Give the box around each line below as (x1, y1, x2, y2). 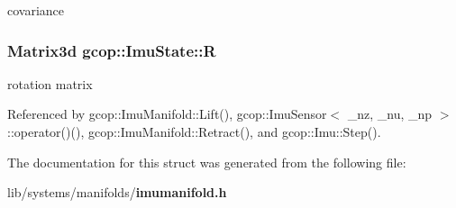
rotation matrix (7, 74, 93, 93)
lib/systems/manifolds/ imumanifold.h (7, 183, 227, 202)
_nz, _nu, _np (347, 104, 433, 123)
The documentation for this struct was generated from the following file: (7, 152, 406, 171)
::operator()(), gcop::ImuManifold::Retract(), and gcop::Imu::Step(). (7, 122, 381, 140)
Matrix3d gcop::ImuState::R (7, 39, 216, 61)
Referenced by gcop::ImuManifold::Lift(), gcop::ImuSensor (7, 104, 327, 123)
